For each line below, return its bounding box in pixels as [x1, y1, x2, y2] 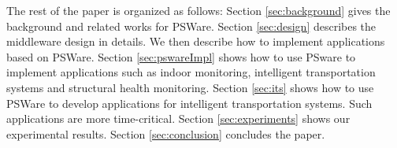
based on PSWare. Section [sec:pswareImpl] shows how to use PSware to [6, 48, 356, 65]
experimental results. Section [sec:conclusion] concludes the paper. [6, 125, 325, 142]
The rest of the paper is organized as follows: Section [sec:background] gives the [6, 2, 391, 18]
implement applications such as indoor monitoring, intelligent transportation [6, 64, 376, 80]
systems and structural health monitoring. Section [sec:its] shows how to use [6, 79, 374, 95]
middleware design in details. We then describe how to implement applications [6, 33, 385, 50]
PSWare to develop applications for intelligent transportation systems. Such [6, 94, 373, 111]
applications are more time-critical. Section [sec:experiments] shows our [6, 110, 351, 127]
